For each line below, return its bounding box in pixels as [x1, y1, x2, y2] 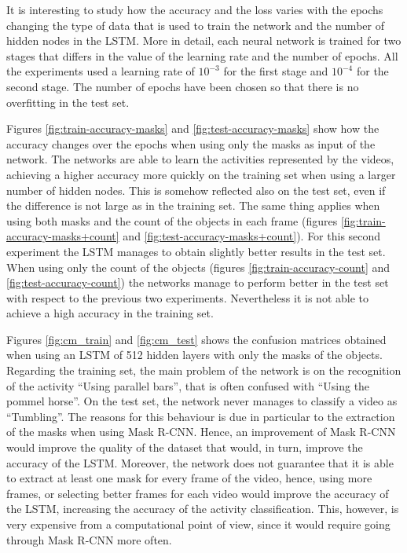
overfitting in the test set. [6, 93, 130, 110]
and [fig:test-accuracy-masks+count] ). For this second [123, 228, 381, 244]
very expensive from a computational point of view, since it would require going [6, 516, 390, 532]
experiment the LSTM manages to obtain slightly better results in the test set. [6, 243, 386, 259]
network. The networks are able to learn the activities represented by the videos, [6, 151, 394, 167]
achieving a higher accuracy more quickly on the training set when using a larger [6, 166, 396, 182]
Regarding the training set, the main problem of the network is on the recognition [6, 362, 401, 379]
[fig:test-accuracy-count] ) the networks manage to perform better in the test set [6, 274, 389, 291]
